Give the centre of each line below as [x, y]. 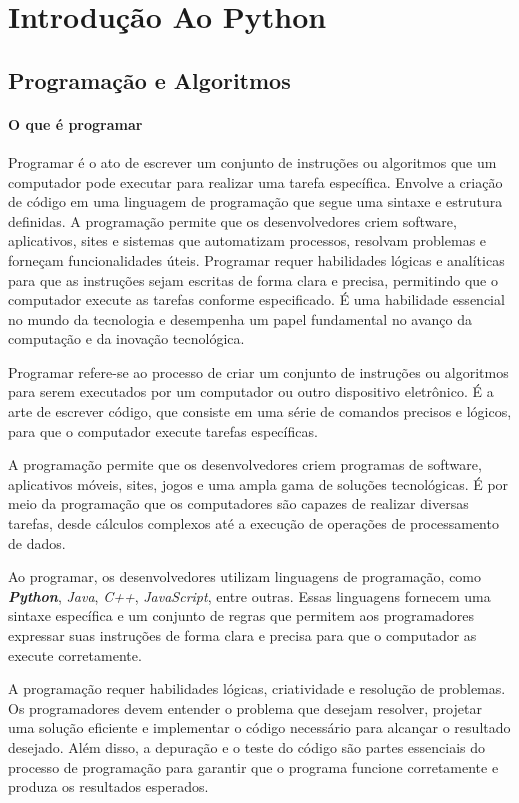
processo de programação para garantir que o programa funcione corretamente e [253, 766]
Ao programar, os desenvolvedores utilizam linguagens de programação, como [245, 576]
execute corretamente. [75, 654]
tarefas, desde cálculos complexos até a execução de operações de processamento [253, 523]
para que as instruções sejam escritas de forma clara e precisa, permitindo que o [253, 279]
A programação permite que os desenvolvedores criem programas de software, [245, 464]
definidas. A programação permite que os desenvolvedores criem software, [232, 220]
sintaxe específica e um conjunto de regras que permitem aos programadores [241, 615]
